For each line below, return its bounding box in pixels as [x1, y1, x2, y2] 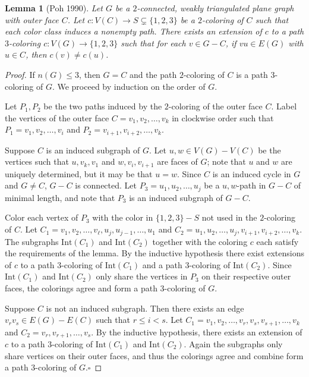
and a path [142, 258, 182, 271]
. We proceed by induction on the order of [52, 80, 206, 92]
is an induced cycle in [212, 167, 291, 180]
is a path [236, 68, 268, 80]
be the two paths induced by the [43, 100, 162, 112]
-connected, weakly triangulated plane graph [137, 2, 294, 14]
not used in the [201, 211, 257, 224]
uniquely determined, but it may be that [5, 167, 153, 180]
